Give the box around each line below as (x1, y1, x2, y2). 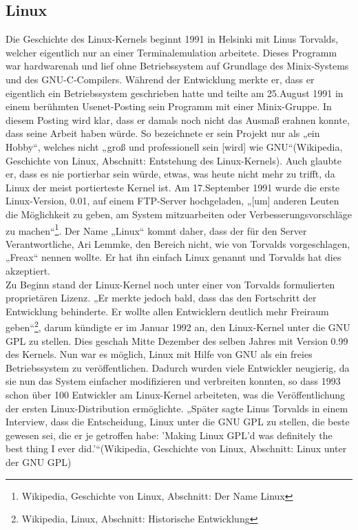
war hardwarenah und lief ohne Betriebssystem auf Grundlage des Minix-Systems (6, 59, 349, 73)
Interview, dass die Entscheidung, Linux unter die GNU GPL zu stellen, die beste (6, 414, 350, 429)
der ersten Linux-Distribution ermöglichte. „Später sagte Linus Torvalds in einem (6, 401, 348, 415)
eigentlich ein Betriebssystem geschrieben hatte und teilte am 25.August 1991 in (6, 85, 344, 100)
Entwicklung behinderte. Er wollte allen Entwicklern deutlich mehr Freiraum (6, 304, 329, 318)
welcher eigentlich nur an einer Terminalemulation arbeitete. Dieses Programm (6, 45, 337, 59)
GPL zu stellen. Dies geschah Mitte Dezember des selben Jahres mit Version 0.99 (6, 333, 348, 348)
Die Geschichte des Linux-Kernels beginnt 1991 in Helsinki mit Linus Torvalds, (6, 32, 339, 46)
